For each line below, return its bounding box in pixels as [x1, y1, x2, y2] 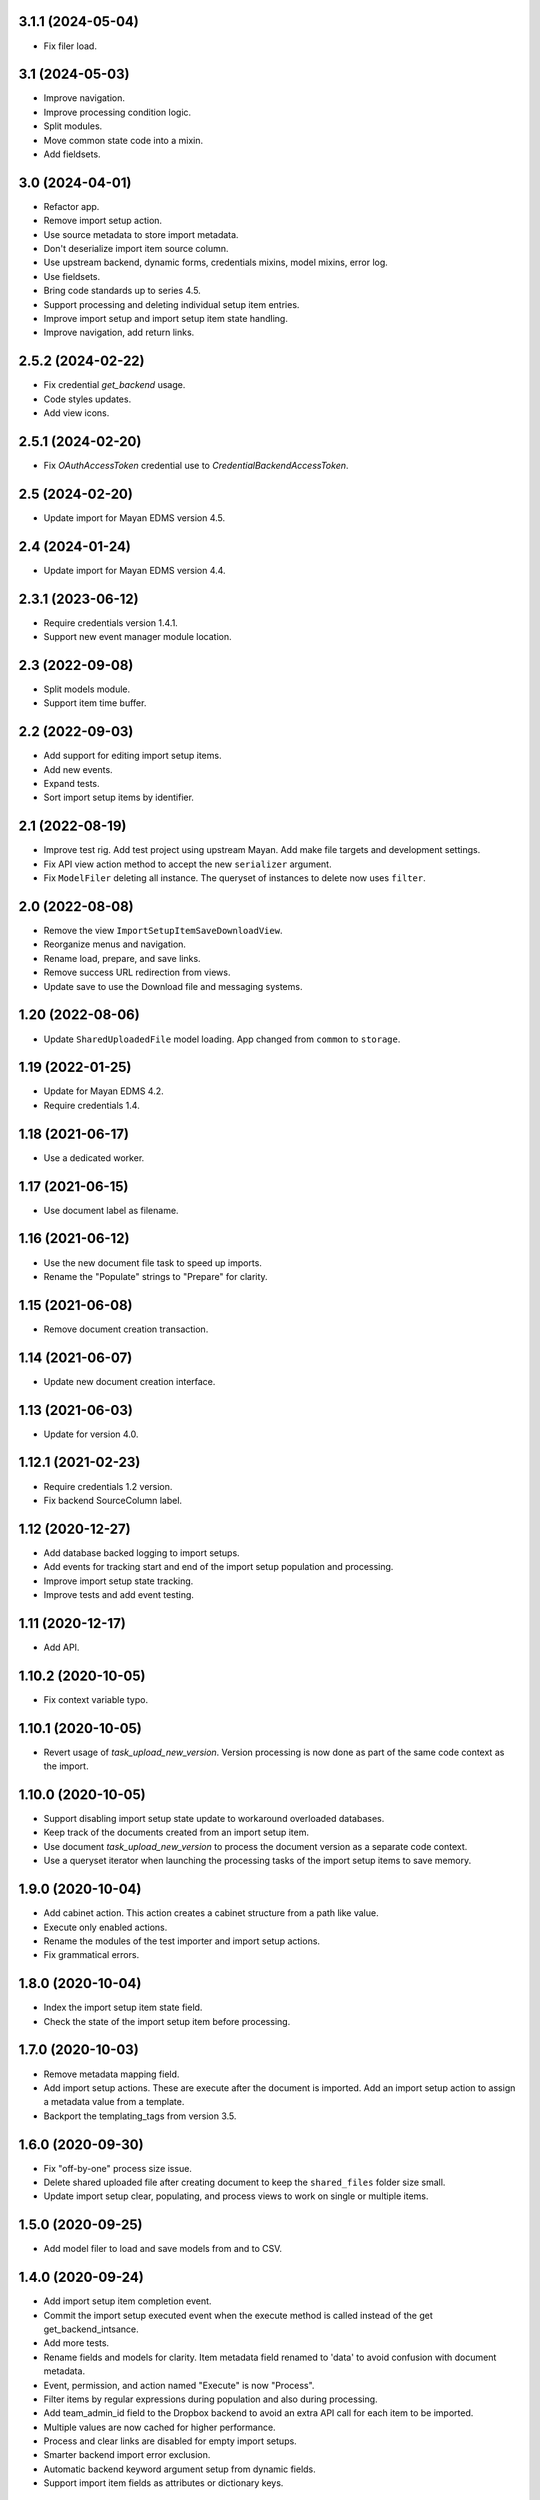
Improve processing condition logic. [43, 106, 192, 118]
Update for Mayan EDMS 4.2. [43, 1085, 164, 1097]
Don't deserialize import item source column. [43, 243, 229, 255]
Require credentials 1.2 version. [43, 1480, 173, 1492]
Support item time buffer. [43, 697, 147, 709]
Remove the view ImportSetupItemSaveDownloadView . [43, 925, 283, 937]
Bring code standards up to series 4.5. [43, 285, 202, 297]
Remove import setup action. [43, 215, 163, 227]
